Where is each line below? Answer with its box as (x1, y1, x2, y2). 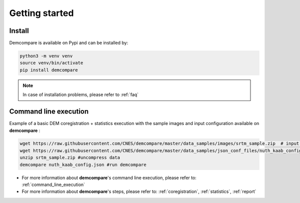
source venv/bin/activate (19, 60, 83, 66)
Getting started (9, 7, 74, 18)
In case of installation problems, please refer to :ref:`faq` (22, 91, 139, 97)
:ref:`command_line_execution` (21, 181, 85, 187)
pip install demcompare (19, 67, 78, 72)
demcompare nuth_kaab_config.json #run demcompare (19, 161, 147, 167)
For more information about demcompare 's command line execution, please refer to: (21, 174, 197, 180)
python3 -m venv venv (19, 53, 73, 59)
